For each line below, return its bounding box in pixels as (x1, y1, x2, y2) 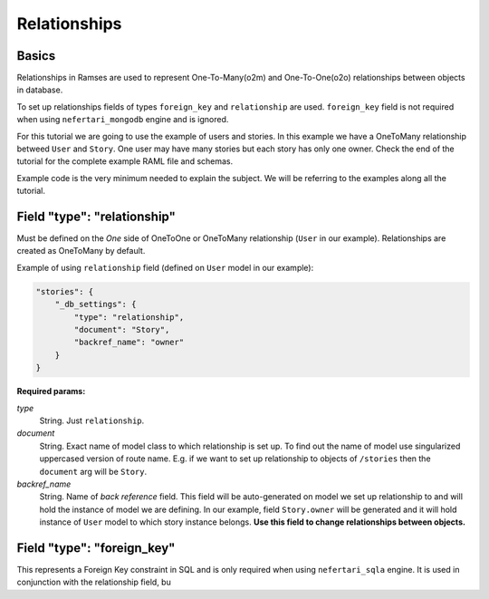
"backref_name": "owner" (73, 337, 185, 348)
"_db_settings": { (54, 299, 137, 310)
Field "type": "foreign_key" (16, 540, 176, 556)
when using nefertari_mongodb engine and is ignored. (16, 114, 229, 125)
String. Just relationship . (39, 415, 145, 426)
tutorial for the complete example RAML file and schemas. (16, 156, 234, 167)
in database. (16, 84, 63, 95)
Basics (16, 48, 56, 63)
